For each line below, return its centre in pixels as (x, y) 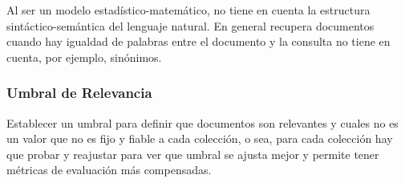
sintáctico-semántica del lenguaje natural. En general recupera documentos (190, 25)
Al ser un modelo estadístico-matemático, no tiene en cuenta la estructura (188, 10)
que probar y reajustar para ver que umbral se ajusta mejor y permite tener (193, 154)
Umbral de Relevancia (79, 93)
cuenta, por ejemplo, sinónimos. (84, 57)
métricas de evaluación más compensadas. (109, 170)
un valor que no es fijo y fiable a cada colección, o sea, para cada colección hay (200, 138)
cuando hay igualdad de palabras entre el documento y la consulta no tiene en (198, 41)
